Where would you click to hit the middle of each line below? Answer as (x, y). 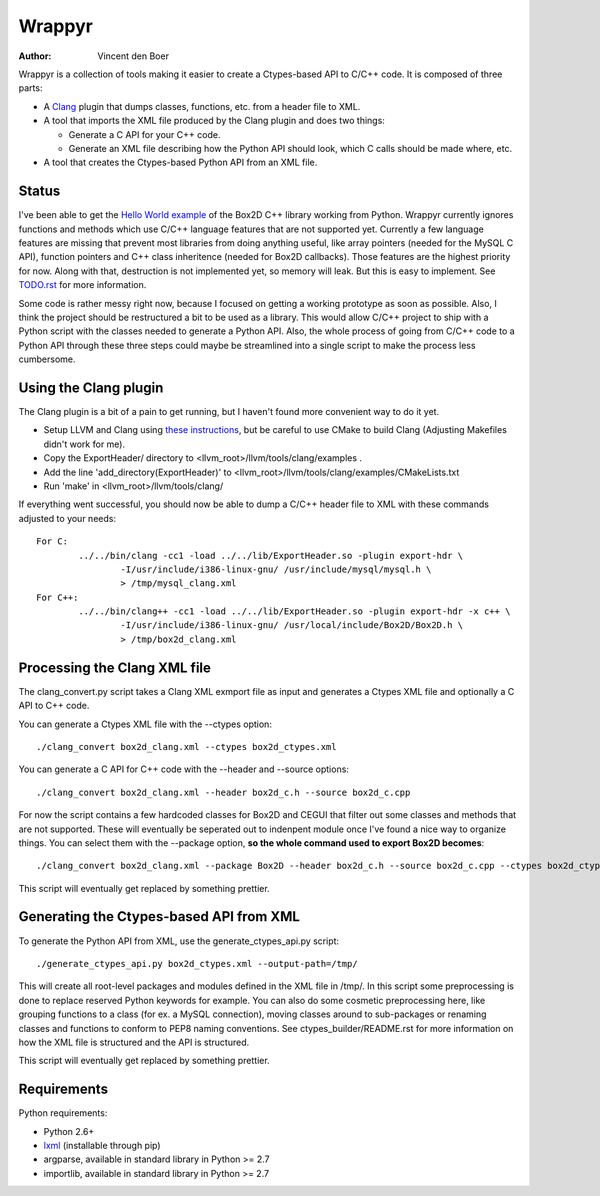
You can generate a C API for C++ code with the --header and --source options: (184, 769)
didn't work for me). (84, 444)
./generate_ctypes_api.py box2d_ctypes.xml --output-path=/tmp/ (197, 963)
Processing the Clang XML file (115, 667)
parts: (30, 88)
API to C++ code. (54, 706)
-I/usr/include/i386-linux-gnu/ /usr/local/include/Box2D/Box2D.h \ (292, 625)
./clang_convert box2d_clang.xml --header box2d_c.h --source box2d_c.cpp (223, 792)
